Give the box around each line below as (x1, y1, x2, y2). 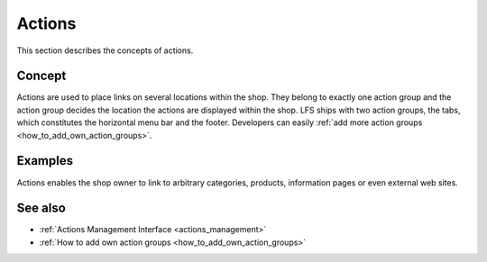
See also (16, 201, 67, 216)
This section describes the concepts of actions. (16, 45, 194, 56)
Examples (16, 153, 74, 168)
